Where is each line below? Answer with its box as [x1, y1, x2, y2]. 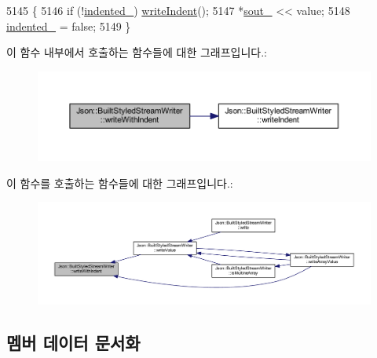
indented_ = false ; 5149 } [6, 17, 131, 34]
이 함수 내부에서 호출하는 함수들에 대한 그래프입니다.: [6, 44, 267, 60]
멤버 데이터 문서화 [6, 330, 141, 354]
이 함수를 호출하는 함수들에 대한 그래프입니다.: [6, 174, 233, 191]
